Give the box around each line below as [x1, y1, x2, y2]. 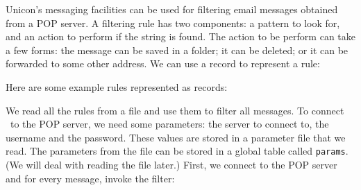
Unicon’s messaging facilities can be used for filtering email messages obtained [6, 2, 338, 16]
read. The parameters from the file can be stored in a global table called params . [6, 144, 349, 158]
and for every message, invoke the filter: [6, 171, 175, 185]
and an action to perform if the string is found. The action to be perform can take [6, 29, 355, 44]
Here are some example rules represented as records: [6, 79, 228, 94]
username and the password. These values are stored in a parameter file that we [6, 130, 346, 144]
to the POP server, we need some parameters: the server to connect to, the [10, 116, 329, 131]
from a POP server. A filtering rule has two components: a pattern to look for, [6, 15, 340, 30]
